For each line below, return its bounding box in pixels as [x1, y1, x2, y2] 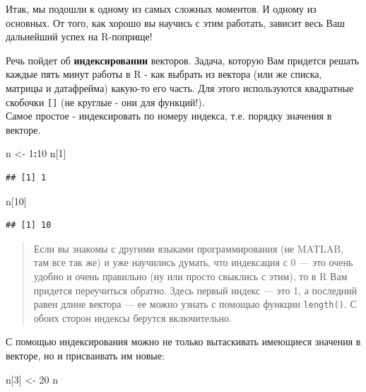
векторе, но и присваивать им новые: [6, 348, 165, 362]
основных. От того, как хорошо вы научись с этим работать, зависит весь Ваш [6, 15, 345, 30]
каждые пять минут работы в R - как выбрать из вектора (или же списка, [6, 67, 322, 81]
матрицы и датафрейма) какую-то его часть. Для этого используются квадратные [6, 80, 354, 95]
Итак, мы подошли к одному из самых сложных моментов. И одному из [6, 1, 317, 16]
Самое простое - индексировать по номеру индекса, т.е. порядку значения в [6, 108, 332, 123]
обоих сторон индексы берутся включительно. [33, 310, 232, 325]
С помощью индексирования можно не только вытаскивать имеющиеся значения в [6, 334, 361, 349]
